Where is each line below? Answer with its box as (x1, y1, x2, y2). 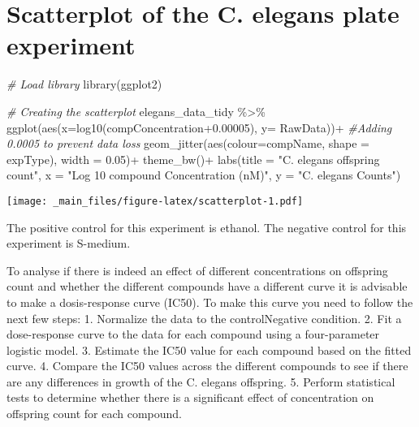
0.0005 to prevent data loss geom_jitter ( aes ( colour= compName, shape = (6, 135, 369, 152)
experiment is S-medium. (6, 235, 131, 252)
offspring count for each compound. (6, 405, 183, 422)
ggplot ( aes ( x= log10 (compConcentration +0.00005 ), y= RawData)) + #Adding (6, 119, 392, 136)
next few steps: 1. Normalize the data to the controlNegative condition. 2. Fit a (6, 309, 402, 326)
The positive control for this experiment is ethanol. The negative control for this (6, 218, 407, 235)
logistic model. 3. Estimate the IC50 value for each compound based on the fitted (6, 341, 412, 358)
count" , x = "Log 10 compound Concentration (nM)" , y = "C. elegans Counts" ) (6, 166, 401, 183)
